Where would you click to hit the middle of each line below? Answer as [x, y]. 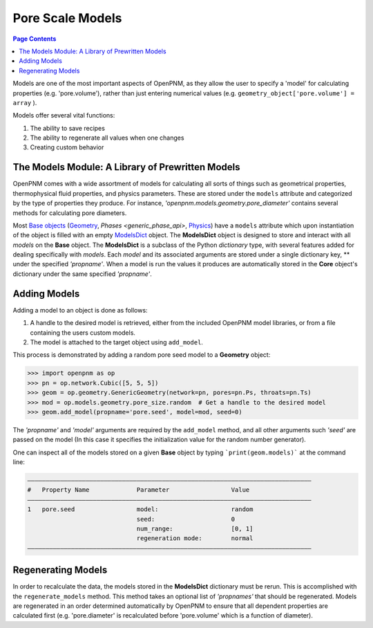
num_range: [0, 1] [195, 528]
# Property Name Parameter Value [138, 490]
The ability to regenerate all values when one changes [107, 138]
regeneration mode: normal [195, 538]
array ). [25, 102]
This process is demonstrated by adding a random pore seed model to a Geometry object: [142, 355]
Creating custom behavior [67, 147]
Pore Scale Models [67, 18]
